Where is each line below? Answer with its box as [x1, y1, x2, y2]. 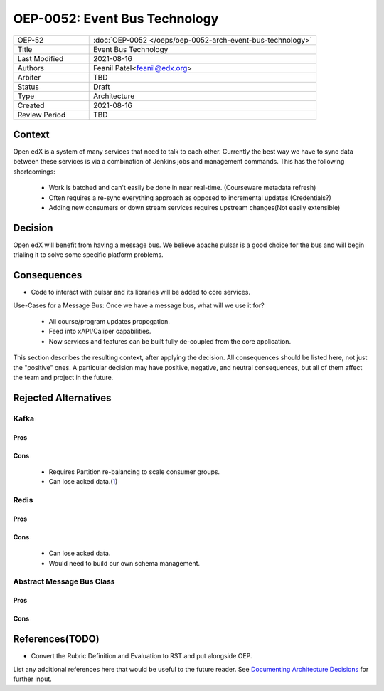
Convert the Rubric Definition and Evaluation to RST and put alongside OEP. [31, 652, 252, 660]
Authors [17, 63, 44, 73]
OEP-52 [17, 35, 44, 45]
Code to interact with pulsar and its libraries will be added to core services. [31, 288, 251, 297]
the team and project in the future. [13, 373, 114, 381]
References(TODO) [13, 633, 100, 645]
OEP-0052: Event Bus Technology [13, 11, 219, 26]
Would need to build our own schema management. [48, 559, 201, 567]
